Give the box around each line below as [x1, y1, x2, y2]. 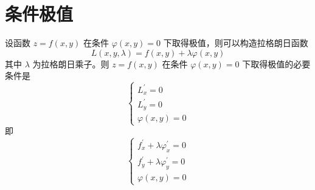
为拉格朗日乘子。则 [32, 57, 109, 70]
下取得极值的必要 [242, 57, 311, 70]
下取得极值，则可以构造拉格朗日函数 [163, 36, 308, 49]
